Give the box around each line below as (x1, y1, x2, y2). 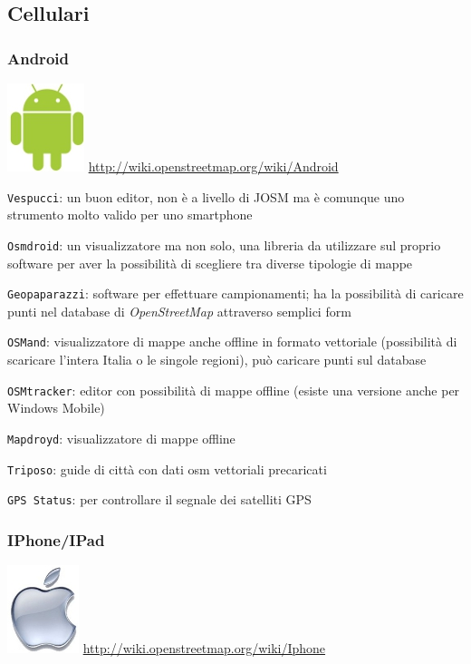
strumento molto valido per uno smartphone (7, 205, 253, 224)
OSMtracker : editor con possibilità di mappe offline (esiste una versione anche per (7, 380, 460, 399)
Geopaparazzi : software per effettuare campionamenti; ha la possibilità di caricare (7, 284, 464, 303)
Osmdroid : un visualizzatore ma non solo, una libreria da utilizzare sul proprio (7, 235, 441, 254)
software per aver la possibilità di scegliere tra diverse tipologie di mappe (7, 253, 413, 272)
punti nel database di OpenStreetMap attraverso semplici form (7, 301, 351, 320)
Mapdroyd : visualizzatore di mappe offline (7, 428, 235, 447)
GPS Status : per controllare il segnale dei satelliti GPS (7, 490, 312, 509)
